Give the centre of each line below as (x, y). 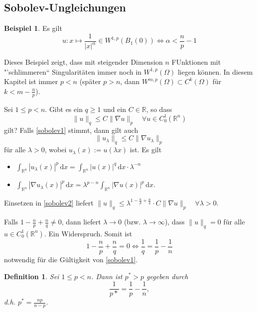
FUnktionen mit (196, 62)
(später (90, 81)
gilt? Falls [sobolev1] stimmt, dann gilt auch (71, 130)
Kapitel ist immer (31, 81)
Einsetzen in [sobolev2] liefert (49, 203)
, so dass (159, 109)
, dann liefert (81, 222)
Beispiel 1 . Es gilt (33, 28)
